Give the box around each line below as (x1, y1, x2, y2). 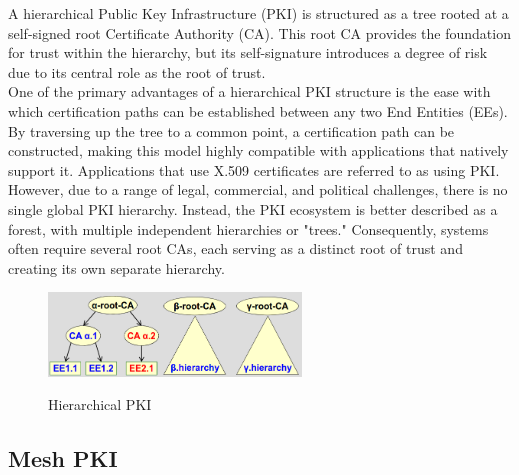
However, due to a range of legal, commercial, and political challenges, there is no (8, 179, 508, 200)
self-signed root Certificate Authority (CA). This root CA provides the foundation (8, 22, 511, 43)
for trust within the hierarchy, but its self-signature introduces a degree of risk (8, 42, 488, 63)
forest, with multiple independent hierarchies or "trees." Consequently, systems (8, 218, 489, 239)
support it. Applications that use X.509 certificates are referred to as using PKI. (8, 159, 500, 180)
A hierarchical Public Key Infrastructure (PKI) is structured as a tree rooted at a (8, 3, 509, 23)
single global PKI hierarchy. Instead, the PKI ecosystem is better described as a (8, 198, 498, 219)
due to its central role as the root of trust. (8, 61, 266, 82)
